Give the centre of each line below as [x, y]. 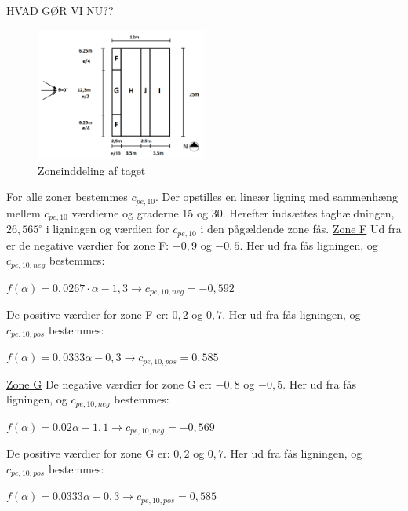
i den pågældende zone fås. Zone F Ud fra [301, 229]
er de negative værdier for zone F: [88, 245]
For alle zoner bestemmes [67, 197]
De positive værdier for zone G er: [88, 453]
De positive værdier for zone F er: [87, 314]
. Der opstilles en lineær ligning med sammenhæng [277, 197]
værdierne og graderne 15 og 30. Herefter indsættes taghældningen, [233, 212]
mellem [24, 212]
